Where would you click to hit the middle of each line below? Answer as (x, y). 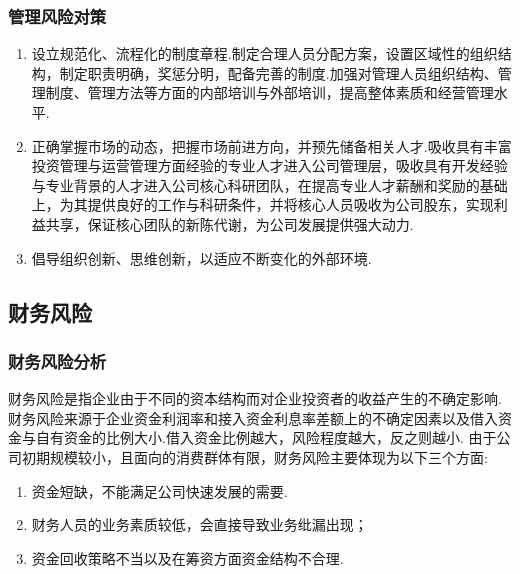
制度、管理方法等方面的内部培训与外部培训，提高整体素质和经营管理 (269, 92)
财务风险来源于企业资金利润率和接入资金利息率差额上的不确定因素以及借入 (253, 417)
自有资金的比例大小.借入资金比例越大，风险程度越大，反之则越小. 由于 (266, 437)
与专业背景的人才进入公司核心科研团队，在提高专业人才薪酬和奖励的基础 (269, 184)
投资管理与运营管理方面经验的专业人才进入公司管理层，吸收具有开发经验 (269, 165)
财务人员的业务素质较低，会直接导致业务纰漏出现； (199, 524)
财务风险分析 (57, 360)
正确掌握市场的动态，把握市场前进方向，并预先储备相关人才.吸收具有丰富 (271, 145)
